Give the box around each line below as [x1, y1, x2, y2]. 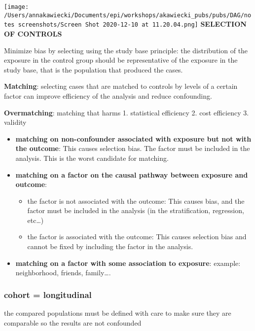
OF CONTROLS [4, 28, 62, 38]
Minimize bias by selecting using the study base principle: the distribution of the [4, 45, 248, 55]
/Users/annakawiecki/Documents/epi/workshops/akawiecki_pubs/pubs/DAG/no [4, 11, 252, 19]
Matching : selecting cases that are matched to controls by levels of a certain [4, 81, 238, 91]
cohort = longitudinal [4, 288, 92, 300]
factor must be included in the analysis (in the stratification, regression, [27, 205, 244, 216]
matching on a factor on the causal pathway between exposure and [15, 169, 248, 180]
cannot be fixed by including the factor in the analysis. [27, 241, 193, 252]
